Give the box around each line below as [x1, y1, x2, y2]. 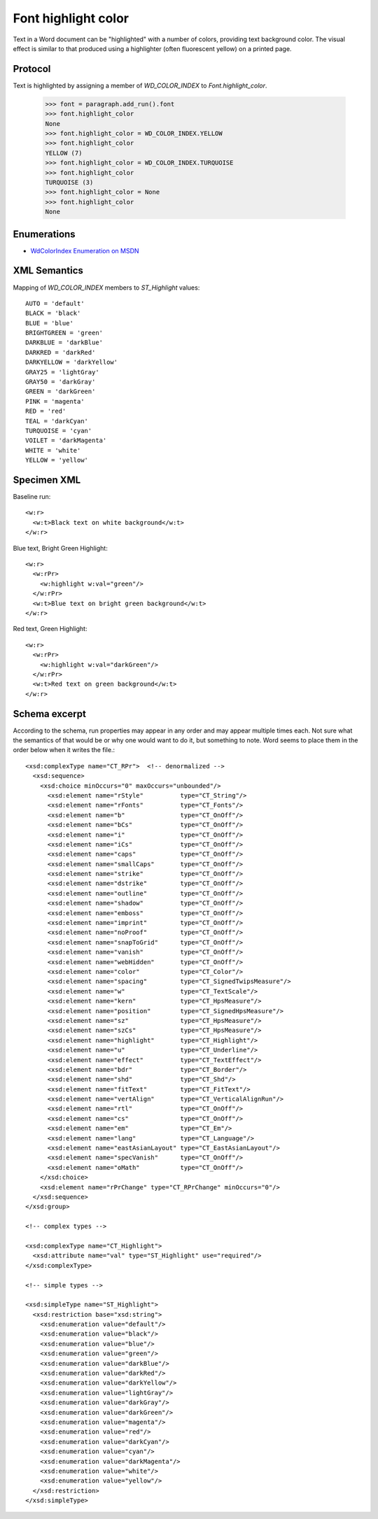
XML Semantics [13, 264, 84, 276]
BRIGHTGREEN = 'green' [25, 329, 104, 337]
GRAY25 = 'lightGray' [25, 368, 99, 376]
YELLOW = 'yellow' [25, 456, 89, 465]
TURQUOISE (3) [45, 178, 94, 186]
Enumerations [13, 228, 76, 240]
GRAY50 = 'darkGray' [25, 378, 96, 386]
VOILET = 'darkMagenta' [25, 437, 107, 444]
